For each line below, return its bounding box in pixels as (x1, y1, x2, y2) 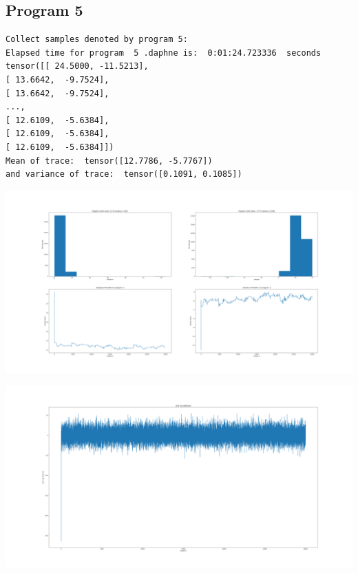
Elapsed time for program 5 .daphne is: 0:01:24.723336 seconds (6, 47, 322, 58)
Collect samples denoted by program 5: (6, 34, 188, 45)
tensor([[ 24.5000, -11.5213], (6, 61, 149, 72)
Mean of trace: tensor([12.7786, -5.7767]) (6, 155, 213, 166)
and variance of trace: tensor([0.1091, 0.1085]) (6, 169, 242, 180)
